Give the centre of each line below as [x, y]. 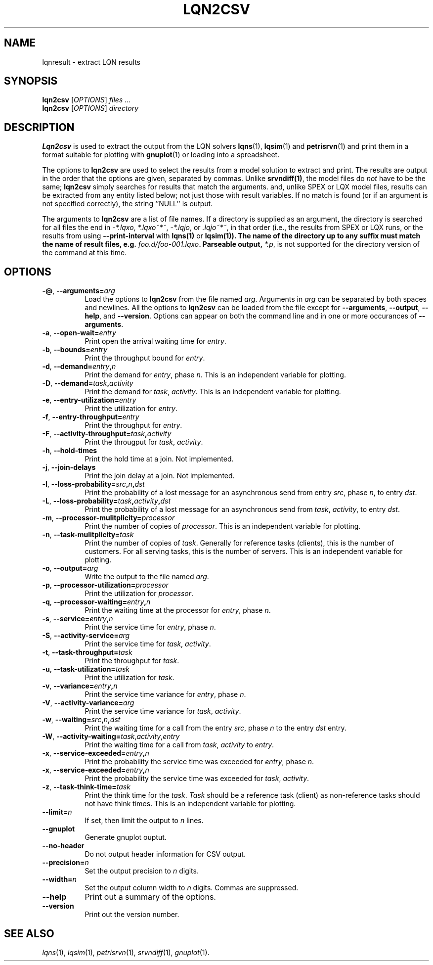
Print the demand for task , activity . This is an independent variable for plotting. [213, 392]
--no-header [63, 846]
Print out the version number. [132, 915]
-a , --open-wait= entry [79, 333]
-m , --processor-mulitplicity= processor [108, 518]
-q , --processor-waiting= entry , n [96, 602]
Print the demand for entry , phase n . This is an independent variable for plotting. [215, 375]
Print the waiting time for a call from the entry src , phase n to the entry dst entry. [216, 728]
